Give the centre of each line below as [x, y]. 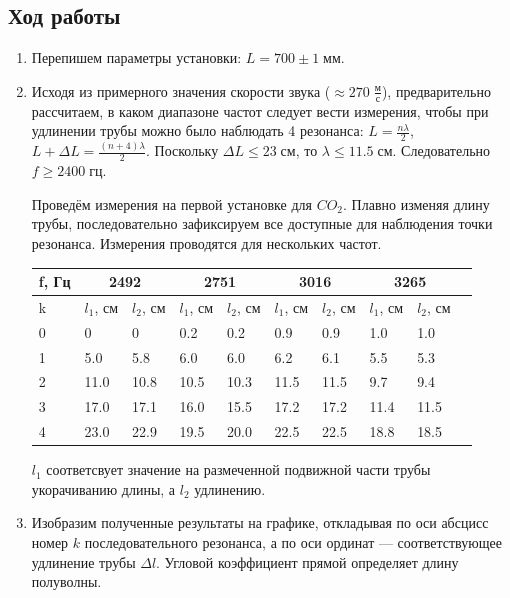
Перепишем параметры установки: [136, 57]
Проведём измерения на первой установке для [171, 203]
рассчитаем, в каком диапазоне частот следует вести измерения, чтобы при [260, 110]
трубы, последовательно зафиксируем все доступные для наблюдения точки [262, 223]
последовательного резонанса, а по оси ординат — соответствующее [293, 542]
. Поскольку [182, 150]
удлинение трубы [83, 561]
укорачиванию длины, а [103, 488]
